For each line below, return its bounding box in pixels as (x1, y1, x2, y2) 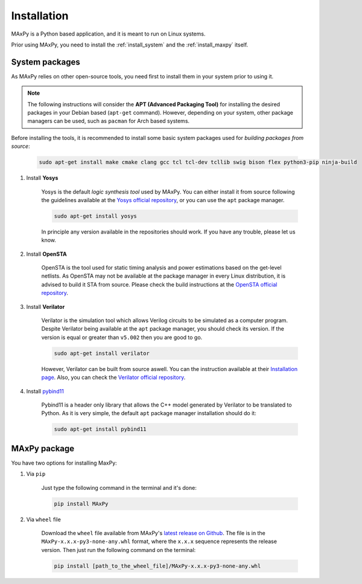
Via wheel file (26, 516, 62, 523)
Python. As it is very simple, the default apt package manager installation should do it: (41, 410, 256, 417)
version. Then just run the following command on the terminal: (41, 546, 196, 553)
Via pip (26, 471, 46, 478)
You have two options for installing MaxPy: (11, 459, 117, 466)
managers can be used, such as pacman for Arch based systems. (27, 118, 190, 125)
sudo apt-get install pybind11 (54, 426, 147, 433)
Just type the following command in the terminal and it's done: (41, 484, 197, 491)
